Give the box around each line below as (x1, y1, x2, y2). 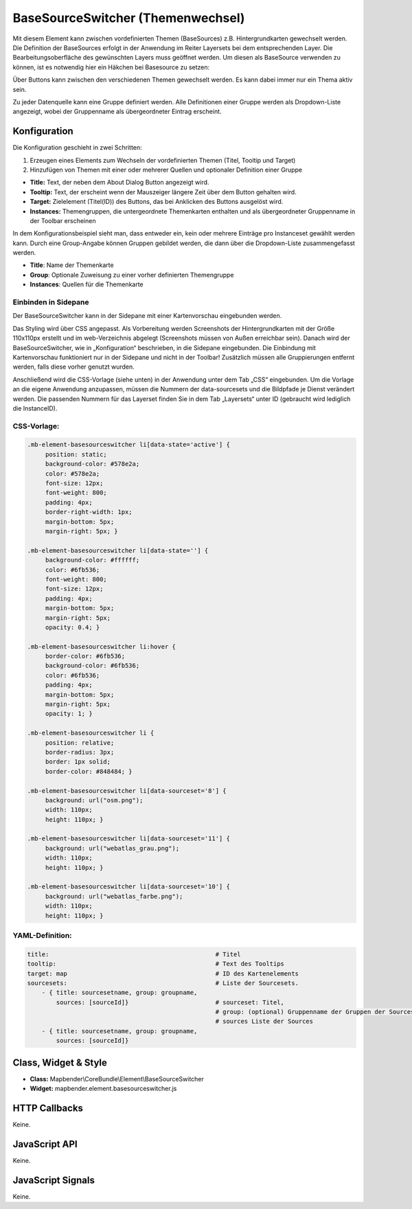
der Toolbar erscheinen (30, 216, 96, 224)
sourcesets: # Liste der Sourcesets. (27, 979, 299, 987)
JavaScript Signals (12, 1174, 95, 1186)
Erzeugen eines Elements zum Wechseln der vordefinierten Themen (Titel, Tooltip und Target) (30, 156, 296, 164)
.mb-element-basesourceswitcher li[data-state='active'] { (27, 441, 230, 449)
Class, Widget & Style (12, 1057, 108, 1068)
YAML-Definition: (12, 930, 72, 940)
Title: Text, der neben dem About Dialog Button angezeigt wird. (30, 179, 209, 187)
